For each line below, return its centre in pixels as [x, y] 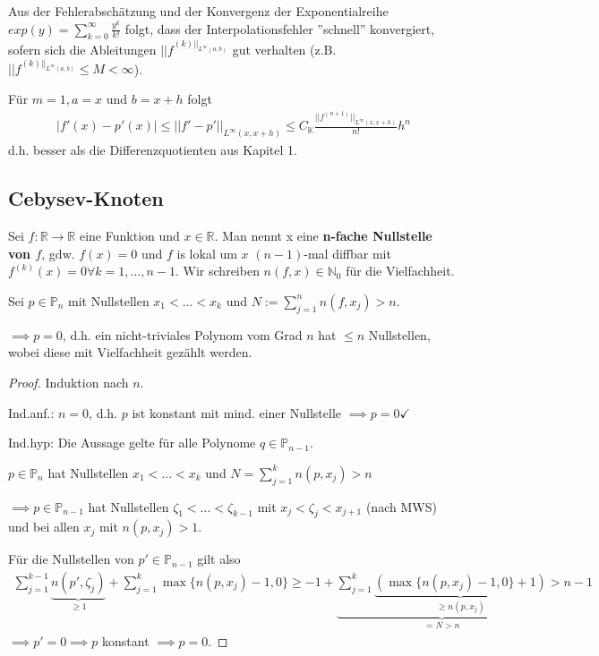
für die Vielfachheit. [400, 271]
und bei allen [44, 527]
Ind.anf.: [31, 412]
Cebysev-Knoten [86, 198]
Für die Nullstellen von [71, 559]
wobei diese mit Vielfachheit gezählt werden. [130, 352]
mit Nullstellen [108, 300]
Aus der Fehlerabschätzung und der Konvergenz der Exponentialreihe [198, 11]
